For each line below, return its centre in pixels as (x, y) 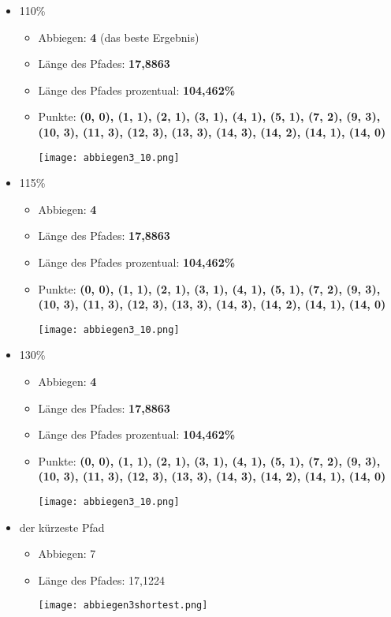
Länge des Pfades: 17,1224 (101, 580)
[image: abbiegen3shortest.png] (123, 606)
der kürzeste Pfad (62, 527)
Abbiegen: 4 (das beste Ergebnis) (119, 37)
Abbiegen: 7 (67, 553)
